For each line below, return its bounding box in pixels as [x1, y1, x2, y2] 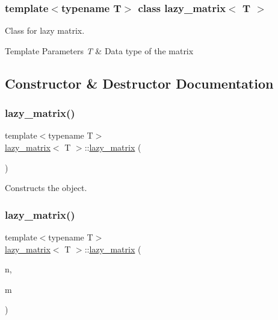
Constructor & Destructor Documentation [5, 74, 274, 92]
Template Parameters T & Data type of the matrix [5, 44, 194, 57]
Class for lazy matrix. [5, 24, 85, 37]
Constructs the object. [5, 181, 87, 194]
